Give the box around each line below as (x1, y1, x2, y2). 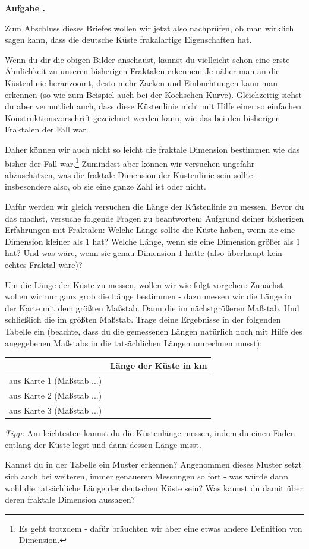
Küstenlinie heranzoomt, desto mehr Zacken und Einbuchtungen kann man (5, 76, 278, 89)
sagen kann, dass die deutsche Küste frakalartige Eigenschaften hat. (5, 33, 252, 46)
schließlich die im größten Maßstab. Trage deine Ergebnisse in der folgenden (5, 313, 281, 326)
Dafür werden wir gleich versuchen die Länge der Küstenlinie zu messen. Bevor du (5, 200, 304, 212)
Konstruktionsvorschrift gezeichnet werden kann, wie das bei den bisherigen (5, 111, 280, 124)
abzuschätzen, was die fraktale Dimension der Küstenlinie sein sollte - (5, 168, 258, 181)
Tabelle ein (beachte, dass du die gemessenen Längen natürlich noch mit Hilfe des (5, 324, 302, 337)
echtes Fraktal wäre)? (5, 258, 83, 270)
